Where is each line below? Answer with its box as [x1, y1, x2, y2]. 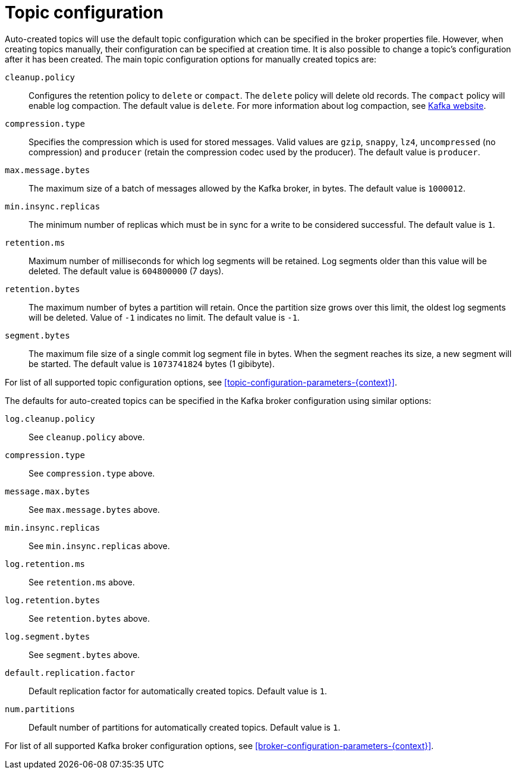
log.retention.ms [5, 559, 85, 569]
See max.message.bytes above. [29, 504, 160, 515]
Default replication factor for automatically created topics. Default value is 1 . [29, 685, 328, 696]
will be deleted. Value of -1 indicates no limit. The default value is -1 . [29, 312, 300, 322]
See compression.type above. [29, 468, 155, 478]
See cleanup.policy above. [29, 431, 145, 442]
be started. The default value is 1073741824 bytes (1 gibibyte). [29, 358, 275, 369]
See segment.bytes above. [29, 649, 140, 660]
